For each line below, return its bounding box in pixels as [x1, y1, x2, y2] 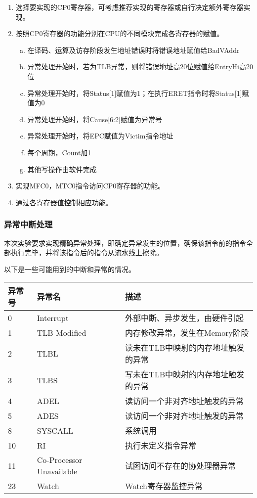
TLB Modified [37, 326, 86, 338]
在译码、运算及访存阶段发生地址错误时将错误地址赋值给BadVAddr [27, 45, 240, 55]
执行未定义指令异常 [125, 440, 197, 452]
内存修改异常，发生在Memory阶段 [125, 327, 249, 339]
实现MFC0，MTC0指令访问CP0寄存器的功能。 [15, 181, 165, 191]
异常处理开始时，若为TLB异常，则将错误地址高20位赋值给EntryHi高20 [27, 61, 254, 72]
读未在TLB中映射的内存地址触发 [125, 342, 244, 354]
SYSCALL [37, 424, 74, 436]
